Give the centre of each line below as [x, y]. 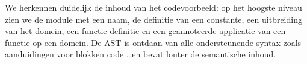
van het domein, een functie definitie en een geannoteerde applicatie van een [145, 31]
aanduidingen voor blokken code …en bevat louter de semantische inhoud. [141, 54]
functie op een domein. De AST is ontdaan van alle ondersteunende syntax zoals [153, 42]
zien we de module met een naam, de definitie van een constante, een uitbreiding [153, 19]
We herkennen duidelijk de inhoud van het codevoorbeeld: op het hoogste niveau [153, 7]
